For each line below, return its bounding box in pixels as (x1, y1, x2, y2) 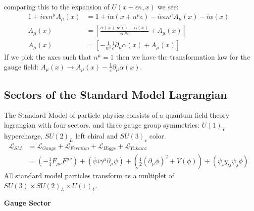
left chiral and (75, 130, 118, 141)
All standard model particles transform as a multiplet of (4, 170, 174, 181)
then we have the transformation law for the (116, 52, 250, 62)
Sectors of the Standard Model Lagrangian (4, 86, 227, 102)
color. (149, 130, 166, 141)
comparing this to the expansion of (4, 1, 110, 11)
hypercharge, (4, 130, 43, 141)
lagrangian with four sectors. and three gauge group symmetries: (4, 119, 200, 130)
